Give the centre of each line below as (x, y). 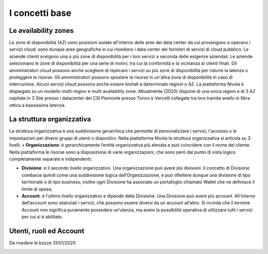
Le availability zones (41, 31)
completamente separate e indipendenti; (51, 159)
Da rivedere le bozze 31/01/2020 (42, 243)
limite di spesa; (37, 189)
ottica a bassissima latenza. (37, 105)
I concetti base (40, 13)
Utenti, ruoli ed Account (47, 231)
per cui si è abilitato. (42, 217)
